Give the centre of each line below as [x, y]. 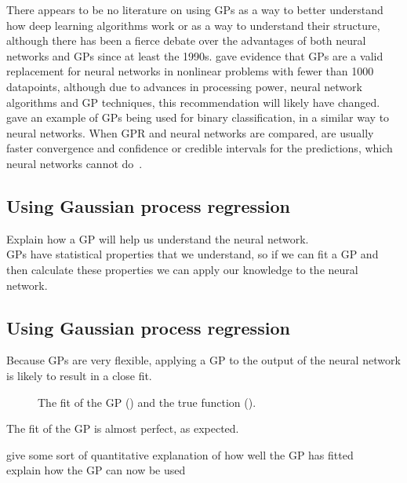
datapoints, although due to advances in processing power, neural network [184, 86]
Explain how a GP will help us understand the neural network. [158, 238]
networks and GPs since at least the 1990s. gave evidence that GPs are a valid [195, 55]
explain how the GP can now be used [96, 470]
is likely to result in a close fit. [79, 375]
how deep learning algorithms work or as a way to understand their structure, [193, 25]
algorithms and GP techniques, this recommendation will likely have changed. [193, 102]
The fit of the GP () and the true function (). [147, 402]
